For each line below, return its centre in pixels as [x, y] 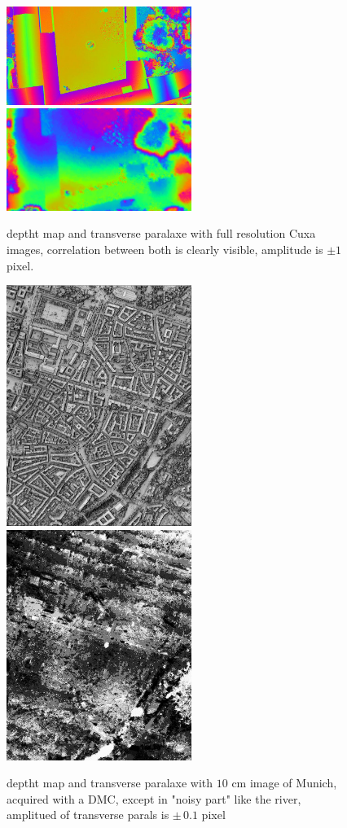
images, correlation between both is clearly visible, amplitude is [165, 249]
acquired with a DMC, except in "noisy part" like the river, [154, 798]
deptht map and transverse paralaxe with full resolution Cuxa [161, 233]
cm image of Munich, [284, 783]
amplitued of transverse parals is [88, 815]
